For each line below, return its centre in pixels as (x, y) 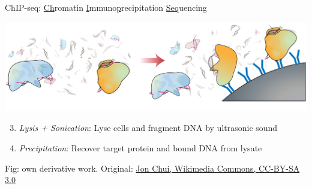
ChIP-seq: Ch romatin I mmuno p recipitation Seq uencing (106, 7)
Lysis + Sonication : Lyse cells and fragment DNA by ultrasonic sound (148, 128)
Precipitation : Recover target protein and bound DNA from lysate (140, 147)
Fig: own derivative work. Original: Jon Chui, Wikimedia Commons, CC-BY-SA (152, 168)
